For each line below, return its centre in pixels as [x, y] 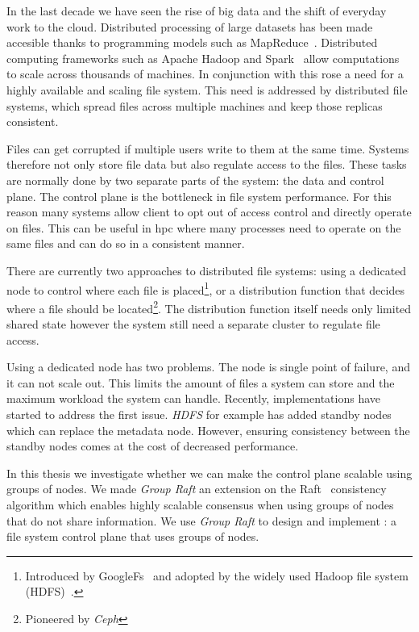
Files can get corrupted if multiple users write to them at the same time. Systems [208, 148]
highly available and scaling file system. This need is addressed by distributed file [207, 89]
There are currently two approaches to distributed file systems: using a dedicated [207, 270]
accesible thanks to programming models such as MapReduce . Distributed [192, 42]
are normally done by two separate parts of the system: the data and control [195, 180]
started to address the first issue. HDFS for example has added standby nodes [199, 414]
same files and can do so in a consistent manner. [126, 243]
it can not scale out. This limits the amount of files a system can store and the [201, 382]
